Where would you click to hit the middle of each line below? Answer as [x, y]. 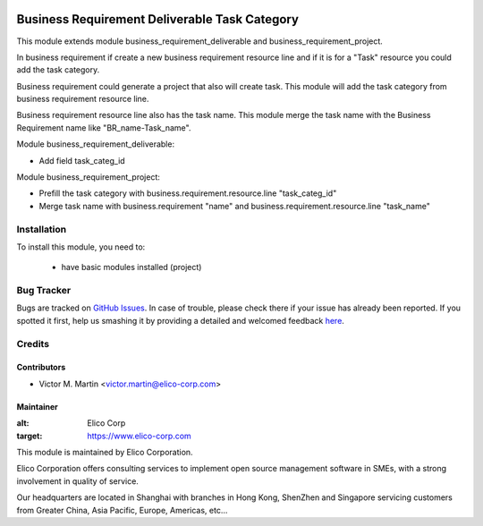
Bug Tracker [44, 291]
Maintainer [37, 406]
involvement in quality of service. [77, 481]
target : [30, 436]
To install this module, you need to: [81, 247]
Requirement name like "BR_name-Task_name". [104, 127]
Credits [33, 344]
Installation [42, 229]
